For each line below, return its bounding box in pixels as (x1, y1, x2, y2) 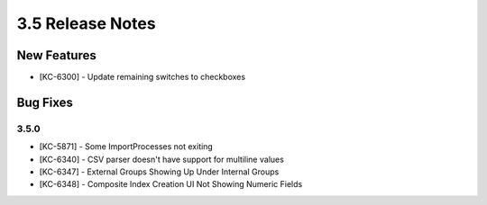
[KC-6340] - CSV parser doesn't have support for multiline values (39, 154, 284, 165)
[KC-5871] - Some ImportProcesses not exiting (39, 141, 214, 152)
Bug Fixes (16, 94, 74, 110)
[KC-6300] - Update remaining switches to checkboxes (39, 72, 246, 83)
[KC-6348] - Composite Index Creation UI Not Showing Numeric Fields (39, 179, 303, 190)
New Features (16, 48, 96, 63)
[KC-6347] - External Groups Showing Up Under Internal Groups (39, 166, 280, 177)
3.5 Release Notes (16, 13, 157, 33)
